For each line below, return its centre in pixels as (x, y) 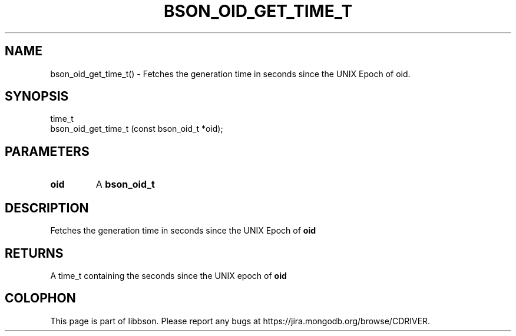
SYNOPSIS (37, 97)
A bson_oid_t (125, 184)
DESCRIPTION (47, 208)
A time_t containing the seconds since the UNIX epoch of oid (168, 275)
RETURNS (34, 253)
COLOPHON (40, 298)
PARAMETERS (47, 151)
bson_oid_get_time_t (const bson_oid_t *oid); (137, 129)
